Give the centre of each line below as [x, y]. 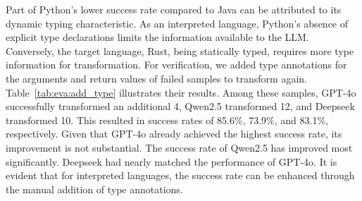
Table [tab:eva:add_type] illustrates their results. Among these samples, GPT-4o [181, 92]
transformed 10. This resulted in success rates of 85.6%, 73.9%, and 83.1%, [167, 120]
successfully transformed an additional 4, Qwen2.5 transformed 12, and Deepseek [180, 106]
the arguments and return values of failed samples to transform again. [156, 78]
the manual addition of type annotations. [94, 189]
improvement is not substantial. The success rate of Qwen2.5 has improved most [179, 147]
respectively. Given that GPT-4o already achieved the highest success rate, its [174, 134]
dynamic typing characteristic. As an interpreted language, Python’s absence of [177, 23]
